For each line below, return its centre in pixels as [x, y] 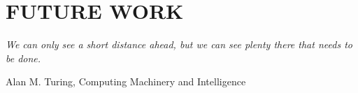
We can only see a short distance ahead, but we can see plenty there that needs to [179, 44]
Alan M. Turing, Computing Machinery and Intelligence [126, 81]
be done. [23, 58]
